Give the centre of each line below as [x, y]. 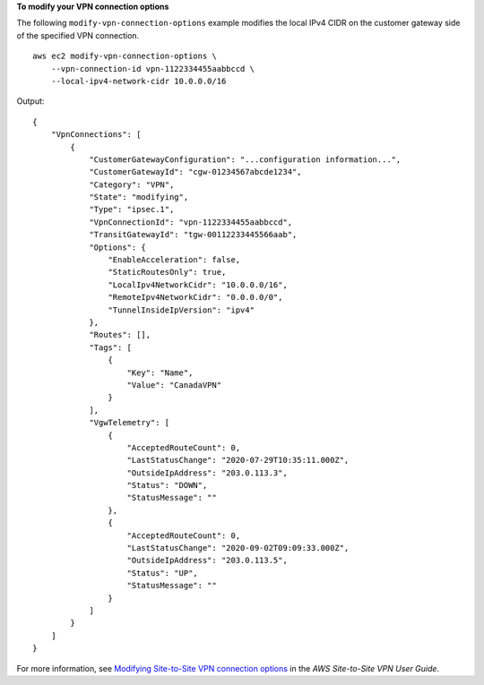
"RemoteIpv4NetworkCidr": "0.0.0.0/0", [195, 297]
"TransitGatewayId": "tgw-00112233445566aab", [193, 235]
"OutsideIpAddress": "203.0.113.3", [207, 473]
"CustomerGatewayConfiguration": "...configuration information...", [245, 159]
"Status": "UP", [163, 573]
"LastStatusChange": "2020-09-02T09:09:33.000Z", [238, 548]
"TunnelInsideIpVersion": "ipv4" [181, 310]
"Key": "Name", [160, 372]
